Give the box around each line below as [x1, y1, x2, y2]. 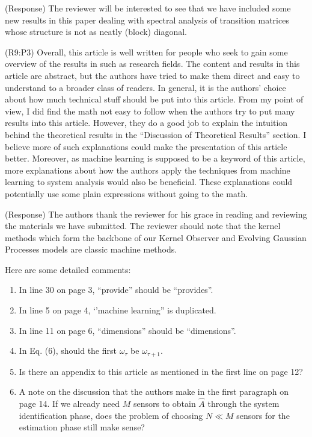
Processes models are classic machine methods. [5, 243, 177, 256]
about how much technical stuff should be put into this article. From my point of [5, 93, 304, 105]
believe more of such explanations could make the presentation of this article [5, 140, 287, 152]
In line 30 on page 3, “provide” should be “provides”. [19, 283, 213, 296]
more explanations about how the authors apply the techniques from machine [5, 163, 290, 176]
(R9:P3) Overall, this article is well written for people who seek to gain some [5, 45, 288, 58]
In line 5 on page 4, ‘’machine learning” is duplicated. [19, 304, 216, 316]
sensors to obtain [133, 397, 196, 410]
